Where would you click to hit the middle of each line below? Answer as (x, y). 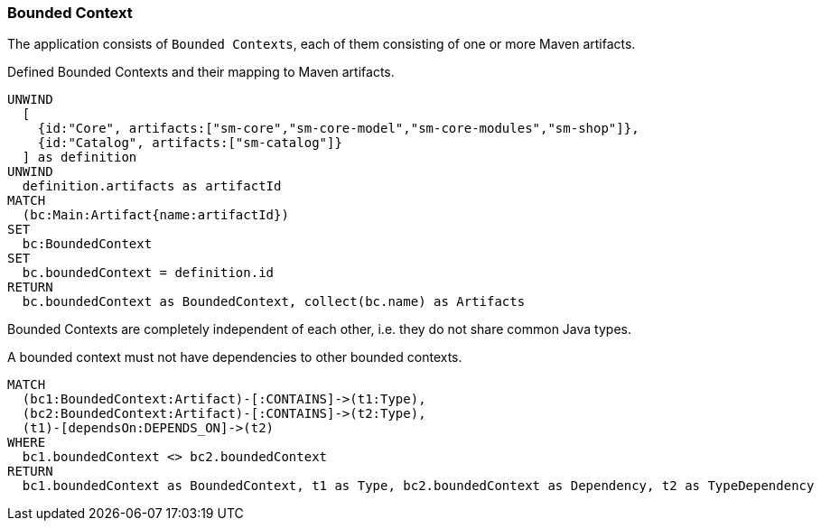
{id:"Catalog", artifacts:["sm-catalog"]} (190, 143)
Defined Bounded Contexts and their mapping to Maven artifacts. (201, 72)
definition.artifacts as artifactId (152, 186)
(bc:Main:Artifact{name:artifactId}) (155, 215)
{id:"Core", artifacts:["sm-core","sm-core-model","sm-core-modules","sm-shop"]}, (338, 129)
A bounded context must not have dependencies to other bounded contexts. (235, 357)
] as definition (79, 157)
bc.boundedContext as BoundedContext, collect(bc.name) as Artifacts (274, 302)
